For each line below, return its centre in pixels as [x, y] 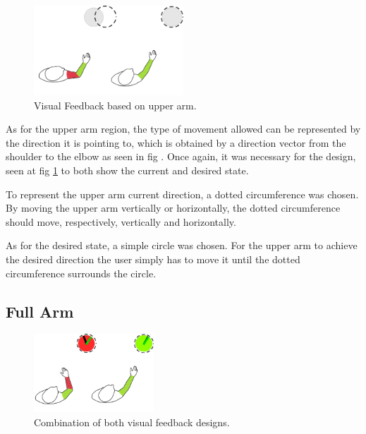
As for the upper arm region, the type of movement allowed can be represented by [183, 129]
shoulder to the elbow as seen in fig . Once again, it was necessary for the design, [181, 156]
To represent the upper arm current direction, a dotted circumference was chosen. [182, 194]
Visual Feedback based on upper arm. [115, 105]
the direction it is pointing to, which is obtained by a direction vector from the [176, 142]
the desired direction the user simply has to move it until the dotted [153, 259]
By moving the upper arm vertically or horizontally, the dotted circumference [173, 208]
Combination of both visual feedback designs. [132, 422]
